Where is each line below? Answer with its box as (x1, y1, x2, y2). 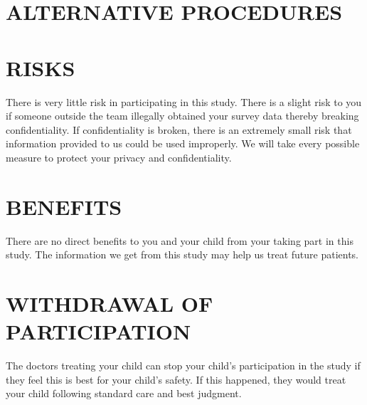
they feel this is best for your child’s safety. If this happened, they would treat (6, 372, 346, 386)
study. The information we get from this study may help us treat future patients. (6, 247, 359, 262)
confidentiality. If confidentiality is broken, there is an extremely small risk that (6, 122, 352, 137)
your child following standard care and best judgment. (6, 386, 242, 401)
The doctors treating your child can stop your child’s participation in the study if (6, 358, 361, 373)
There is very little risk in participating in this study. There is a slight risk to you (6, 94, 362, 109)
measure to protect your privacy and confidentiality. (6, 149, 232, 164)
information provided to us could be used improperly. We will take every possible (6, 136, 360, 151)
